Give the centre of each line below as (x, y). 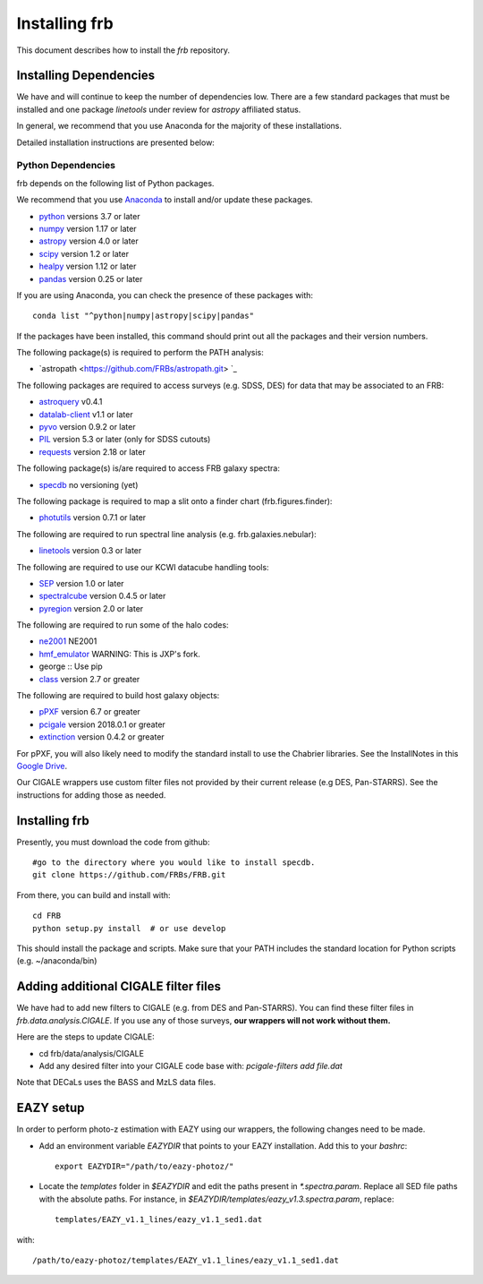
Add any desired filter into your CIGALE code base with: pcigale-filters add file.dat (191, 1066)
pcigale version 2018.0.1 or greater (102, 724)
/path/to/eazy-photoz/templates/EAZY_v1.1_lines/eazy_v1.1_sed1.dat (186, 1260)
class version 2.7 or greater (89, 679)
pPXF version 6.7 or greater (89, 712)
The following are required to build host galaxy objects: (118, 696)
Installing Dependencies (86, 76)
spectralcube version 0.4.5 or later (102, 596)
